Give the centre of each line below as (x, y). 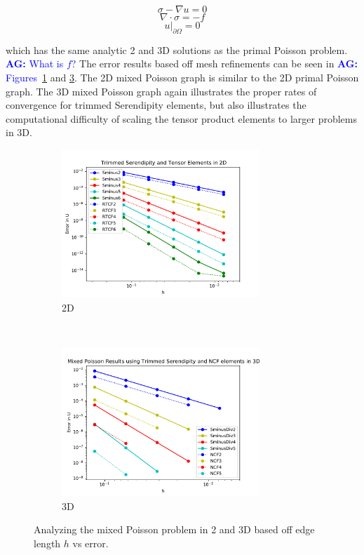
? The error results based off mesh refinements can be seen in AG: (214, 63)
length (47, 543)
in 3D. (19, 132)
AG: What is (35, 63)
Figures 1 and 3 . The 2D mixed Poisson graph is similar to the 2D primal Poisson (182, 77)
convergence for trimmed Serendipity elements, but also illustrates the (156, 105)
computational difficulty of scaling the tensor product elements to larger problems (182, 118)
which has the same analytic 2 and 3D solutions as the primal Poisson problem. (177, 49)
